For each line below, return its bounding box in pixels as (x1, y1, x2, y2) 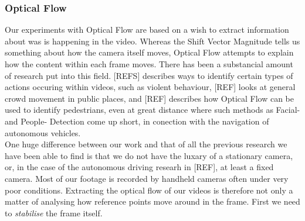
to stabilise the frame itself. (5, 206, 103, 219)
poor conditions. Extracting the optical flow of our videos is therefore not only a (5, 184, 293, 196)
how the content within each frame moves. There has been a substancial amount (5, 58, 293, 70)
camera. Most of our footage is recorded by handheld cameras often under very (5, 172, 289, 184)
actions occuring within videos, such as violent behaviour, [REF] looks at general (5, 81, 296, 93)
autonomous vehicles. (5, 126, 81, 139)
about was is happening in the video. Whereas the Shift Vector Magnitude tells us (5, 34, 300, 47)
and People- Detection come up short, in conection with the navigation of (5, 115, 269, 127)
